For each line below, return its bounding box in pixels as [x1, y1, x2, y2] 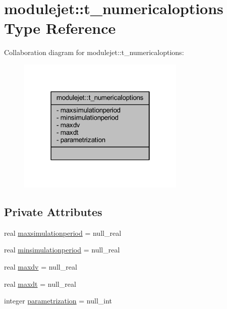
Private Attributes [4, 204, 102, 219]
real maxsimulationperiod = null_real [4, 227, 122, 238]
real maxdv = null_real [4, 262, 77, 272]
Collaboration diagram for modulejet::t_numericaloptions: [4, 47, 184, 58]
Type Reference [4, 18, 116, 38]
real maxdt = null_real [4, 278, 76, 289]
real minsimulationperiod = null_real [4, 244, 120, 255]
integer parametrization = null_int [4, 295, 112, 306]
